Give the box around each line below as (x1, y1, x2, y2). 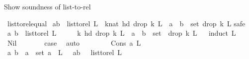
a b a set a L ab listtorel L (7, 47, 122, 58)
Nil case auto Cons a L (7, 37, 141, 48)
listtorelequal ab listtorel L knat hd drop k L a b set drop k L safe (7, 18, 246, 28)
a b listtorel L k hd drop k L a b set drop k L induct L (7, 28, 236, 38)
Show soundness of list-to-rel (4, 1, 91, 11)
